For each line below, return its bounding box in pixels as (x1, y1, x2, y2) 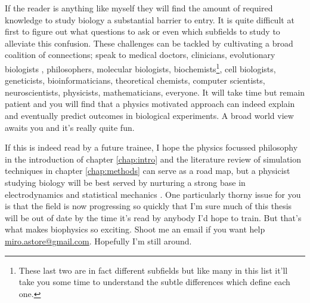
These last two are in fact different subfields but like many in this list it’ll (18, 264, 288, 276)
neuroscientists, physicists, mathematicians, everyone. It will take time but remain (5, 85, 305, 98)
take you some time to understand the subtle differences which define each (18, 276, 290, 288)
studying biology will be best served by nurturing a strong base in (5, 176, 246, 188)
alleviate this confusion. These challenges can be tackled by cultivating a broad (5, 36, 293, 49)
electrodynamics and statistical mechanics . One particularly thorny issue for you (5, 188, 301, 200)
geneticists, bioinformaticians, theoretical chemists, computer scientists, (5, 74, 265, 87)
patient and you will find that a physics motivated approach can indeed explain (5, 97, 295, 110)
